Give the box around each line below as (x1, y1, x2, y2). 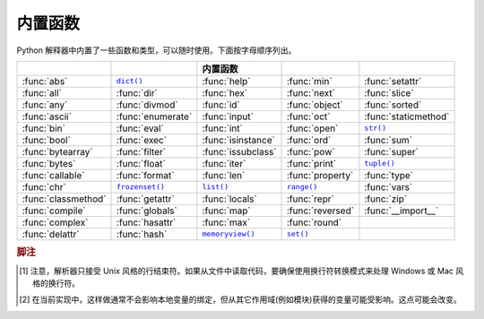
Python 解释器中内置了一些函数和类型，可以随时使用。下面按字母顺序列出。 (16, 45, 297, 56)
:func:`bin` (22, 122, 66, 134)
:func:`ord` (286, 134, 332, 146)
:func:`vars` (364, 180, 413, 193)
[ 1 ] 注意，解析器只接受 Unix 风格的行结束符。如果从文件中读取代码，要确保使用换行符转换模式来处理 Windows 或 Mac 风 (19, 265, 464, 276)
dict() (117, 76, 143, 86)
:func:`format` (117, 168, 175, 181)
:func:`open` (286, 122, 339, 134)
